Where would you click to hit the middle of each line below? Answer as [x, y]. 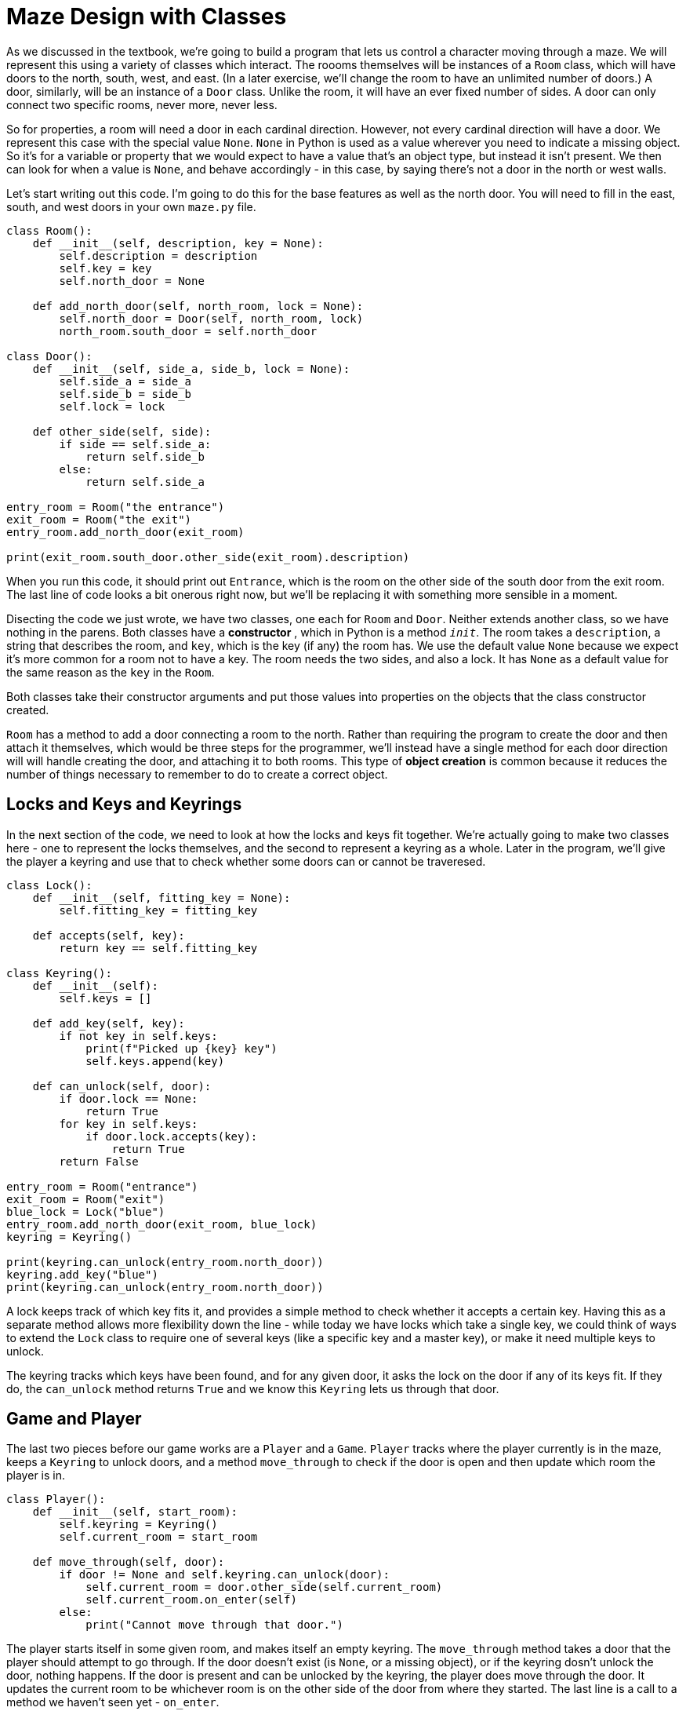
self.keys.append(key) [155, 1061]
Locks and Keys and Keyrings [124, 804]
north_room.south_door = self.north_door [188, 331]
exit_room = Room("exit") [86, 1199]
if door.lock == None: [129, 1098]
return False [99, 1161]
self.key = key [105, 268]
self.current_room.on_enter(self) [191, 1600]
